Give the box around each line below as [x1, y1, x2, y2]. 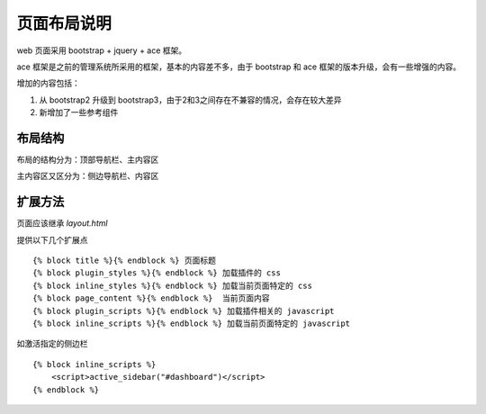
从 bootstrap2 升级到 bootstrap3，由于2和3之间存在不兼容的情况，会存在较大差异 [39, 94, 342, 105]
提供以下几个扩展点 [16, 234, 88, 245]
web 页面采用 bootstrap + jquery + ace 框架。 [16, 45, 187, 56]
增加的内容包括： [16, 77, 80, 89]
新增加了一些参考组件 [39, 107, 119, 118]
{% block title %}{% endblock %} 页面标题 [32, 256, 216, 265]
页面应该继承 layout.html [16, 218, 108, 229]
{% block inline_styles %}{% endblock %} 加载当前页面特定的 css [32, 280, 312, 291]
